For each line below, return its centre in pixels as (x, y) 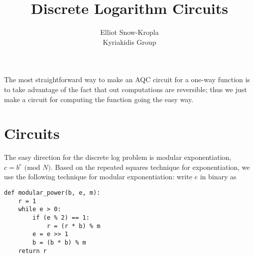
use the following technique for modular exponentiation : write (98, 177)
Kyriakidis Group (129, 42)
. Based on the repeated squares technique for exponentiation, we (150, 167)
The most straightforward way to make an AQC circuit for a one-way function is (127, 79)
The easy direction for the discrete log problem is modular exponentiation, (118, 157)
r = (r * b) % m (73, 226)
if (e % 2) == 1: (61, 217)
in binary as (218, 177)
